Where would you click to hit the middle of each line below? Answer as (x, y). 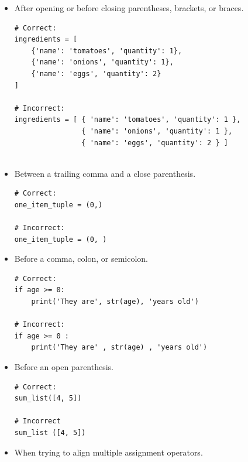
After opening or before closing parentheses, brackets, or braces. (129, 8)
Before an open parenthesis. (64, 367)
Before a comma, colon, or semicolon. (81, 259)
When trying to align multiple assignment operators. (108, 452)
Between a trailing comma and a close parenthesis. (105, 173)
